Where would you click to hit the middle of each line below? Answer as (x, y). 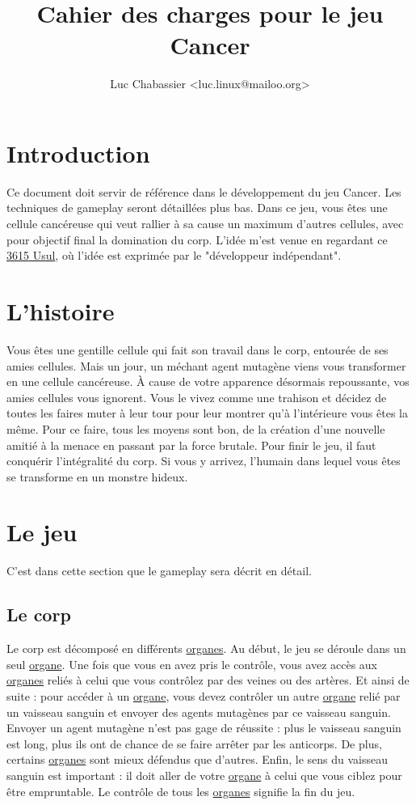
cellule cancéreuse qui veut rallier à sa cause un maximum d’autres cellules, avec (205, 224)
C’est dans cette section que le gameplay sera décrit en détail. (159, 571)
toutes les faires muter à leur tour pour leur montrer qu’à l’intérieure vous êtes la (207, 413)
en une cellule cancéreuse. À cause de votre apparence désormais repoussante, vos (208, 381)
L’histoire (61, 311)
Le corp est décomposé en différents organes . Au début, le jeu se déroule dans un (206, 648)
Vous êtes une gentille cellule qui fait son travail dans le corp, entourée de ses (197, 349)
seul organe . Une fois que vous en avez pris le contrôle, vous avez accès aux (192, 664)
